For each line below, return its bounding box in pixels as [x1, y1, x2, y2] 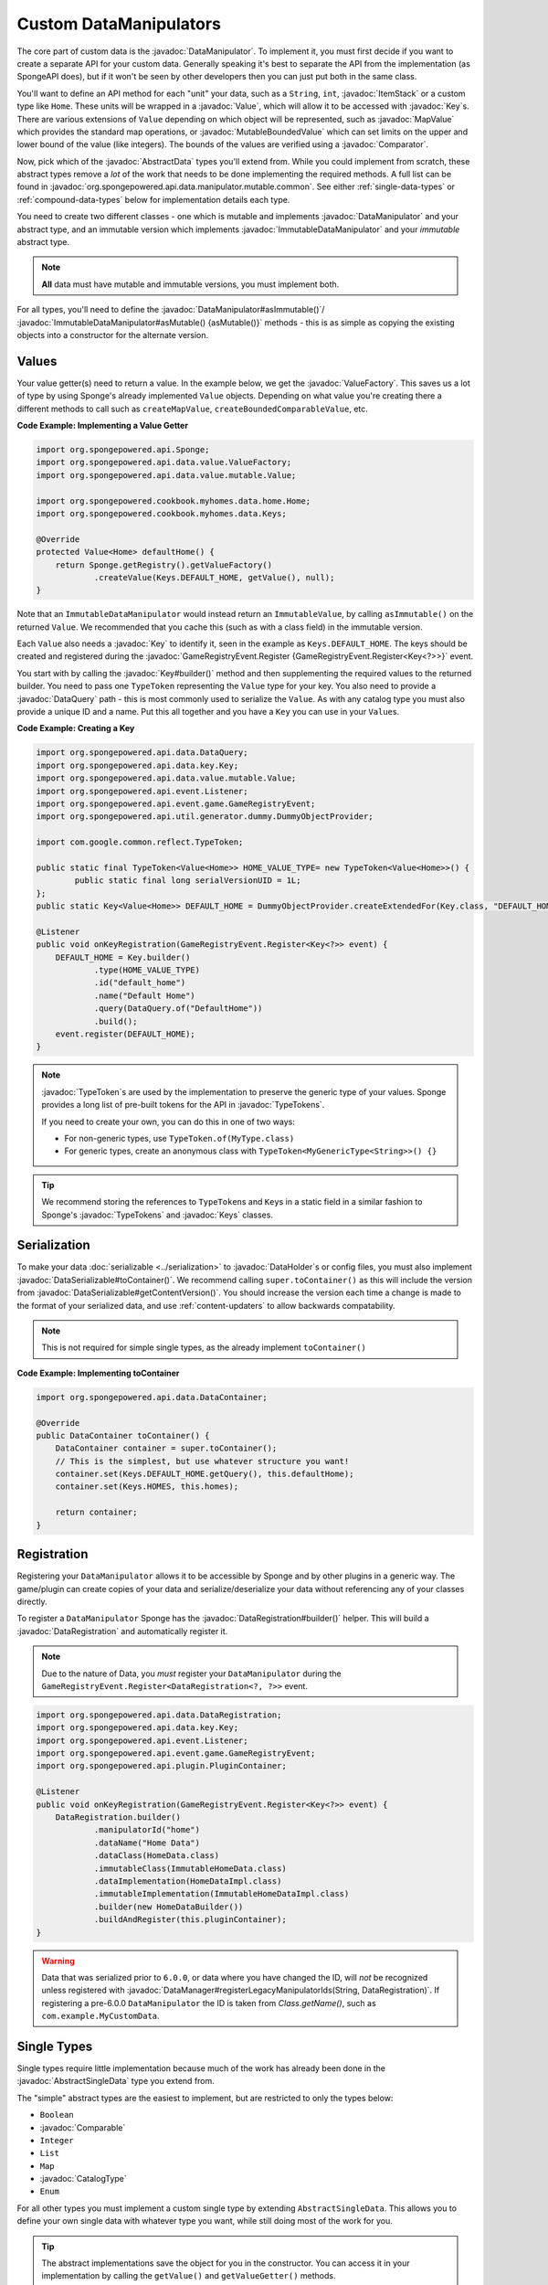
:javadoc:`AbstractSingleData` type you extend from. [16, 2076, 215, 2087]
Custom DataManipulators [16, 14, 221, 34]
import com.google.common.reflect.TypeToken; [36, 837, 244, 847]
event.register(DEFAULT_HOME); [55, 1029, 195, 1039]
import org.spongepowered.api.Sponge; [36, 444, 210, 455]
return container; [55, 1507, 138, 1517]
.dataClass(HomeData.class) [93, 1851, 219, 1861]
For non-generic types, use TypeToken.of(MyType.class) [64, 1132, 295, 1143]
